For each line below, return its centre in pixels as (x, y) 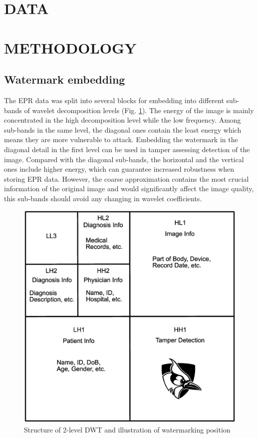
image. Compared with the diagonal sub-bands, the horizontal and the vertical (124, 159)
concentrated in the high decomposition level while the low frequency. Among (123, 120)
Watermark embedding (65, 79)
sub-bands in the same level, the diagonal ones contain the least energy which (123, 129)
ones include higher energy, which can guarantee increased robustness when (119, 169)
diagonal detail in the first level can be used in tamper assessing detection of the (127, 149)
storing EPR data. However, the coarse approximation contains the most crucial (127, 178)
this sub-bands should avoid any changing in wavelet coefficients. (103, 198)
